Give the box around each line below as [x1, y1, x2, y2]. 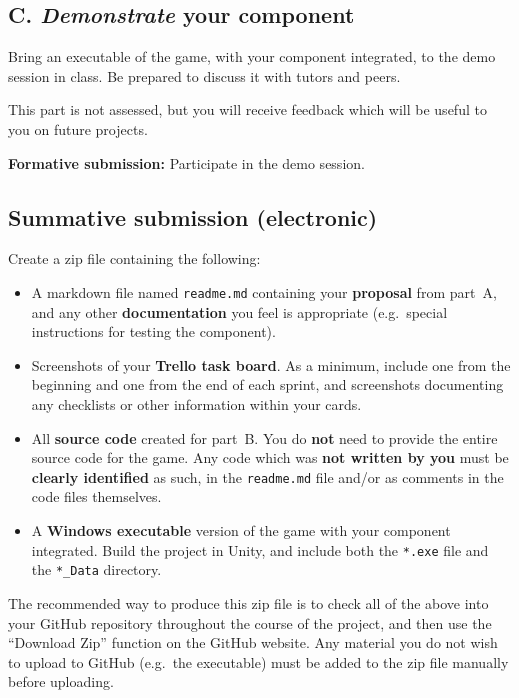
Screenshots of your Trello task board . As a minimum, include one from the [31, 354, 511, 375]
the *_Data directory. [31, 559, 162, 580]
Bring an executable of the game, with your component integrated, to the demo [8, 46, 496, 67]
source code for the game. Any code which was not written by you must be [31, 447, 509, 468]
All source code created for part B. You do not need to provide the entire [31, 427, 498, 448]
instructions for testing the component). [31, 321, 276, 342]
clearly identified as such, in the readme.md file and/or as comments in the [31, 466, 504, 487]
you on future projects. [8, 118, 148, 139]
